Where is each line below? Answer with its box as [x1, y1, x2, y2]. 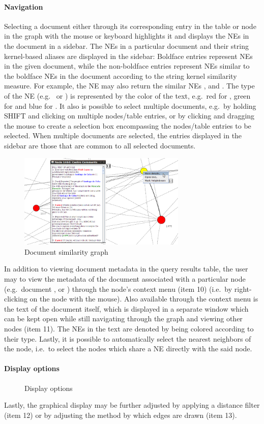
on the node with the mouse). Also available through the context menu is [30, 293, 258, 304]
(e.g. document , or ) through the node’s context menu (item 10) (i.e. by [4, 283, 232, 294]
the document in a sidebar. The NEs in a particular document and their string [4, 40, 249, 51]
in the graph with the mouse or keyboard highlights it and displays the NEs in [4, 31, 249, 41]
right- [234, 283, 252, 294]
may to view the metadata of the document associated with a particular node [4, 273, 246, 284]
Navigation [4, 1, 43, 12]
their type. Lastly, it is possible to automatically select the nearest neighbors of [4, 333, 251, 344]
